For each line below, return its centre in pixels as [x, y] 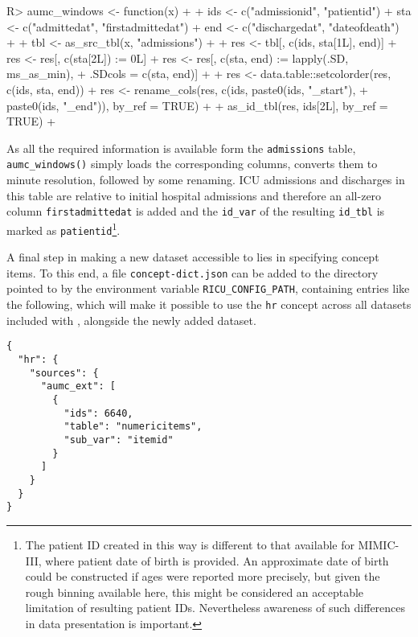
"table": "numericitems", [133, 427]
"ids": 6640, [98, 413]
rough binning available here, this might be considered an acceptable [195, 592]
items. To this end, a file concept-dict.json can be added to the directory [193, 272]
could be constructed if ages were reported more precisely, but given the [203, 576]
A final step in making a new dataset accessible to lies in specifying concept [193, 257]
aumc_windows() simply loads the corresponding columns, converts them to [192, 164]
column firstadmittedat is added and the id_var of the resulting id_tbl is [196, 211]
